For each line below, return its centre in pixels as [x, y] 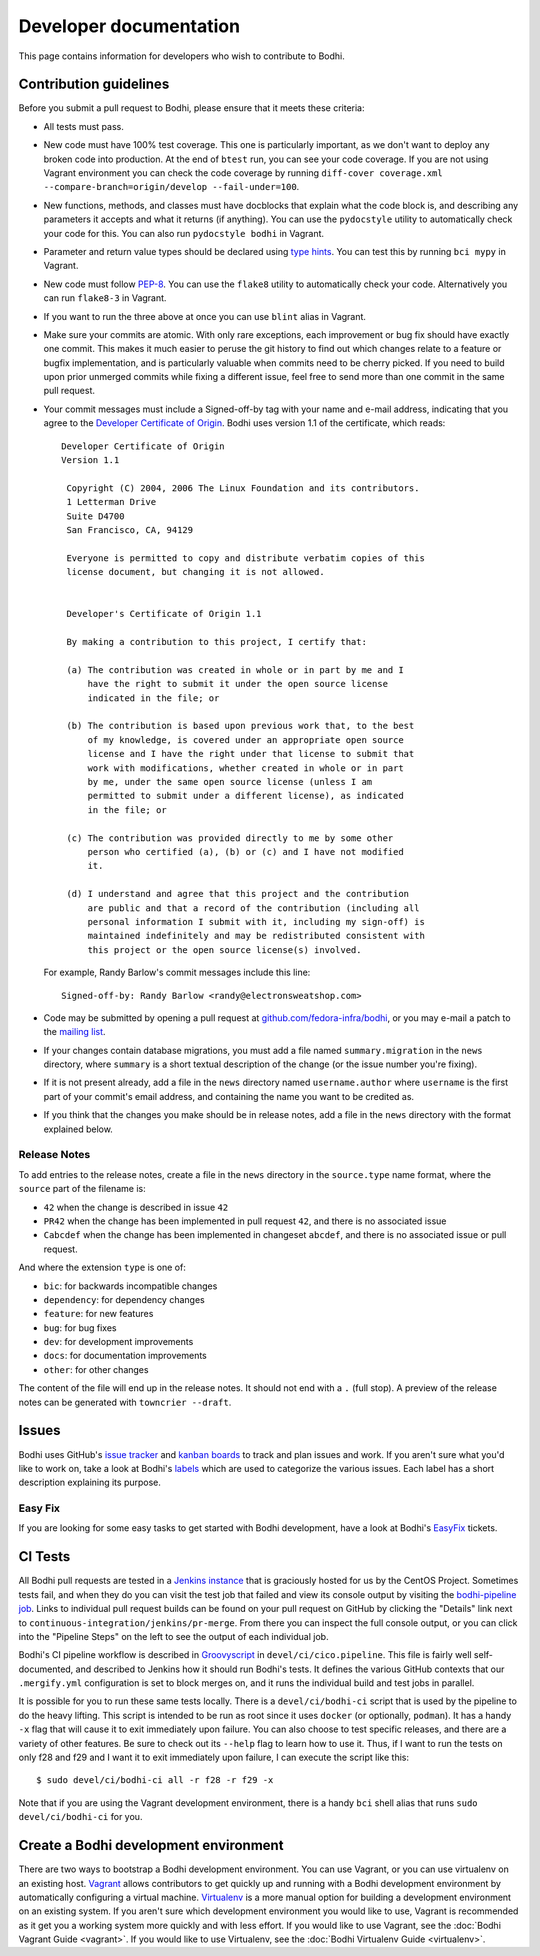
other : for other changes [96, 1369]
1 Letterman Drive [111, 502]
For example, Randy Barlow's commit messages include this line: [177, 972]
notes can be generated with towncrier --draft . [125, 1402]
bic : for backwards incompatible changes [130, 1286]
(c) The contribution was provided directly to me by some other [230, 838]
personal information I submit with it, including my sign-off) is [256, 921]
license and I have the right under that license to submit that [251, 754]
